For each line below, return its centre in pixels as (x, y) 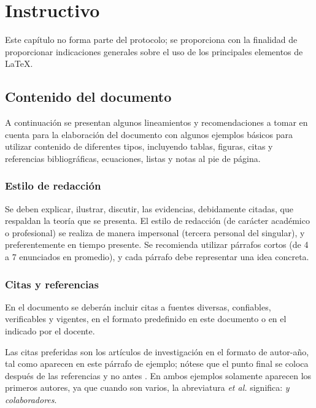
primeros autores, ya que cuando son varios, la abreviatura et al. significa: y (147, 387)
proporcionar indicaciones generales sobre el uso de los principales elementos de (154, 51)
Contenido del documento (88, 97)
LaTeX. (19, 64)
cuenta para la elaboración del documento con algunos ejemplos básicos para (149, 134)
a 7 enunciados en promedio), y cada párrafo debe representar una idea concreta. (157, 257)
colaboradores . (31, 400)
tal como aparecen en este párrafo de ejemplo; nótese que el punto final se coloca (157, 364)
